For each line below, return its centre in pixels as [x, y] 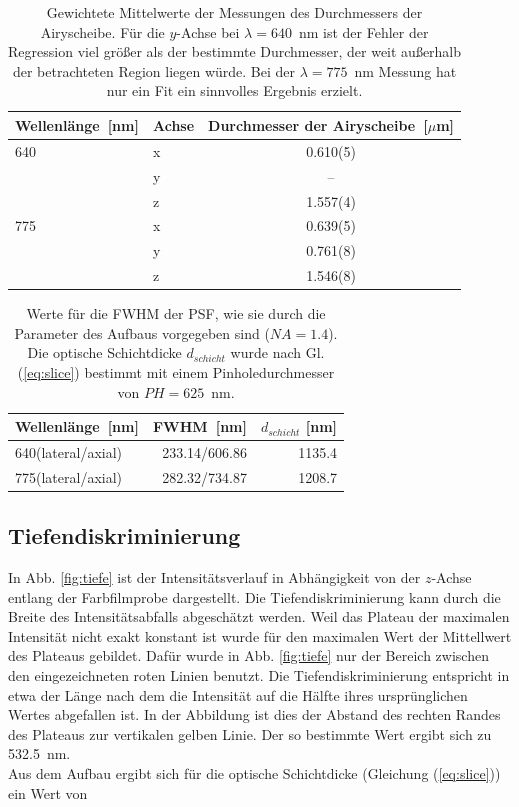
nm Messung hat [405, 70]
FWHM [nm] [199, 426]
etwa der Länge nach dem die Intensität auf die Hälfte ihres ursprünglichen [238, 694]
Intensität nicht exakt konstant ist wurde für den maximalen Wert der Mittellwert [260, 635]
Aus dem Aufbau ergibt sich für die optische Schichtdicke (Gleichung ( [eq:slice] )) [254, 773]
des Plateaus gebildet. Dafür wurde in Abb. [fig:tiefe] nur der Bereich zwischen [248, 655]
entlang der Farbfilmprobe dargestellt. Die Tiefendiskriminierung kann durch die [254, 596]
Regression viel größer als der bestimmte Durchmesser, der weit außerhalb [235, 51]
